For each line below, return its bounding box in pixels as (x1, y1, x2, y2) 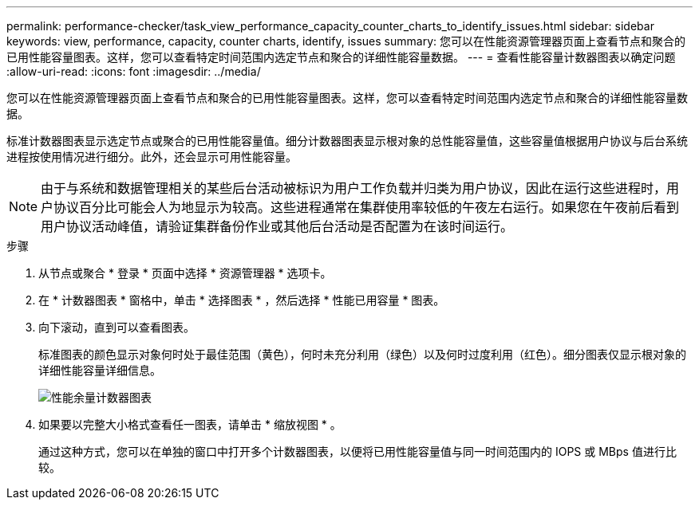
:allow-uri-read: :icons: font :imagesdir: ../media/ (6, 65, 261, 78)
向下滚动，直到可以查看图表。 (38, 320, 195, 334)
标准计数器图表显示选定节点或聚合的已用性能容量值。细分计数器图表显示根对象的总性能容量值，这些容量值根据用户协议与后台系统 (6, 134, 688, 147)
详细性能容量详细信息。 (38, 363, 161, 377)
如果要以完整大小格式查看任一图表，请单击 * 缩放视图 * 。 (38, 418, 342, 431)
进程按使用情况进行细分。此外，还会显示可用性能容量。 (6, 150, 297, 163)
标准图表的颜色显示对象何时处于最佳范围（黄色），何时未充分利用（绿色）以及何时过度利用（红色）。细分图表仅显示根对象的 (38, 347, 686, 361)
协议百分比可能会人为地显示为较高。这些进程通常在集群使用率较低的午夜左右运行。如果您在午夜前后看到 (53, 199, 680, 215)
